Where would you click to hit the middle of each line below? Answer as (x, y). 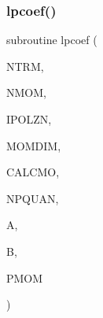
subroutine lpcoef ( (52, 40)
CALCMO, (33, 172)
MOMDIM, (34, 145)
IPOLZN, (29, 119)
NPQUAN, (33, 198)
